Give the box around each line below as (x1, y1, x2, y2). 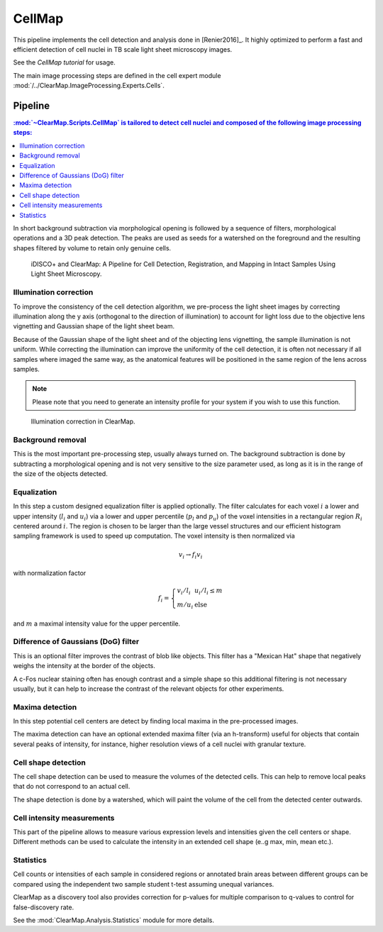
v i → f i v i (178, 550, 203, 560)
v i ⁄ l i (177, 587, 191, 597)
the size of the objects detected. (13, 470, 108, 478)
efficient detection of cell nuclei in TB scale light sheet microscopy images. (13, 45, 233, 53)
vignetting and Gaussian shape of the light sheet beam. (13, 322, 175, 331)
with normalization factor (13, 569, 87, 577)
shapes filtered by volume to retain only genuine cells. (13, 243, 172, 252)
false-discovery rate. (13, 903, 74, 911)
